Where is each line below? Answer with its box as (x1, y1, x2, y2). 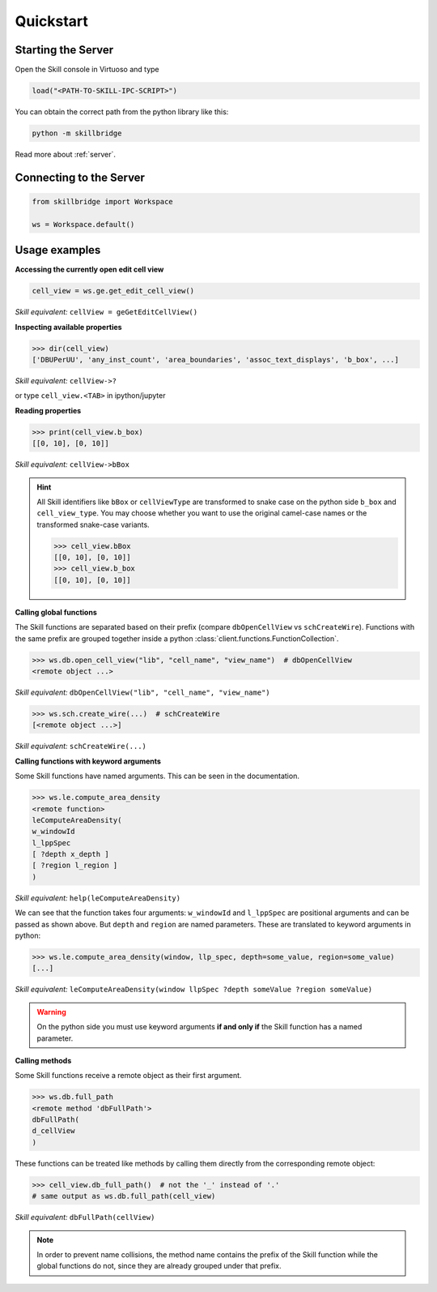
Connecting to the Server (15, 170, 146, 184)
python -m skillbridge (32, 129, 122, 138)
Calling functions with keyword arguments (15, 756, 162, 766)
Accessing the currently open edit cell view (15, 264, 164, 275)
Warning (36, 1007, 66, 1016)
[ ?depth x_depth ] (32, 849, 109, 859)
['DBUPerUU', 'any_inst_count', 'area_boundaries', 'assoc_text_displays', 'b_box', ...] (32, 355, 400, 365)
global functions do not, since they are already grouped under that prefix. (36, 1261, 282, 1271)
